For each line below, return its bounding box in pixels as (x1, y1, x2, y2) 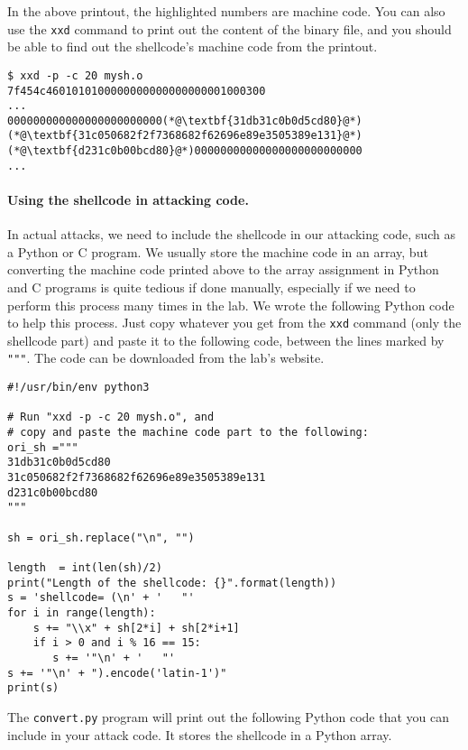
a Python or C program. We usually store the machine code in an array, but (7, 242, 428, 261)
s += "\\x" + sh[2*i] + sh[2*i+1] (32, 621, 240, 634)
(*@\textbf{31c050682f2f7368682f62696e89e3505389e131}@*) (7, 129, 362, 143)
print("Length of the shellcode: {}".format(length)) (7, 576, 337, 589)
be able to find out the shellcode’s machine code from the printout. (7, 37, 378, 56)
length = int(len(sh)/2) (7, 560, 162, 574)
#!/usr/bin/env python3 (7, 381, 150, 394)
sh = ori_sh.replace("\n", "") (7, 531, 195, 544)
